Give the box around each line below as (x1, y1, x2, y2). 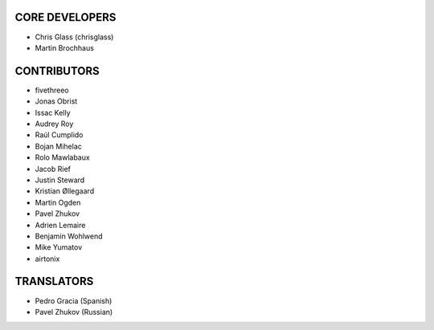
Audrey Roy (35, 119, 74, 128)
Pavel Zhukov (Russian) (35, 307, 113, 316)
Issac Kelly (35, 108, 72, 117)
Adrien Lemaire (35, 220, 86, 230)
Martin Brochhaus (35, 43, 94, 52)
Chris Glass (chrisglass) (35, 32, 114, 42)
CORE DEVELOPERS (14, 10, 117, 24)
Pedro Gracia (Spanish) (35, 295, 113, 305)
